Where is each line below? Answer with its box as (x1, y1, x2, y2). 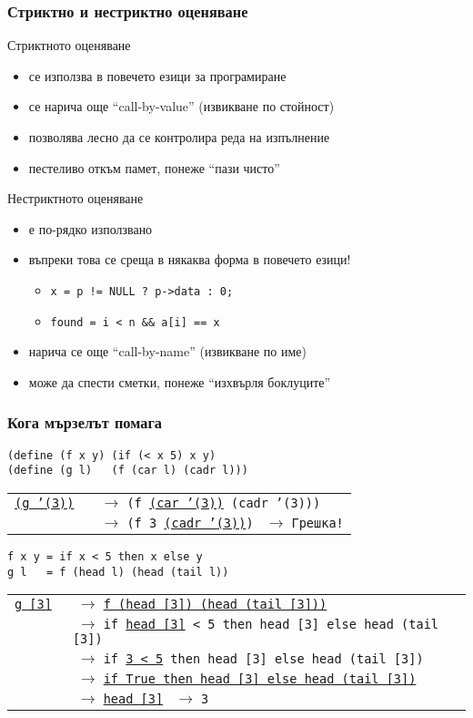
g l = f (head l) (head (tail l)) (7, 565, 229, 579)
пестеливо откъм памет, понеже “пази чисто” (28, 158, 280, 177)
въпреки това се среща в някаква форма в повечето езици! (28, 250, 351, 269)
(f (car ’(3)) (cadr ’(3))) (126, 496, 321, 510)
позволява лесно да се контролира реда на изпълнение (28, 128, 330, 146)
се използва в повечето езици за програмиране (28, 66, 287, 85)
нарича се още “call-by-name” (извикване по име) (28, 342, 307, 361)
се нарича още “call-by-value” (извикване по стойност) (28, 97, 335, 116)
